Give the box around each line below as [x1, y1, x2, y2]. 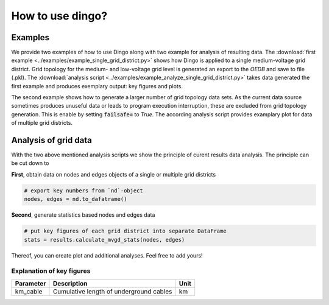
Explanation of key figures [11, 267, 91, 275]
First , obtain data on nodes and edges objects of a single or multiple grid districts [11, 170, 216, 178]
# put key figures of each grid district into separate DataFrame [24, 228, 227, 234]
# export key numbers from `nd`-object [24, 187, 143, 194]
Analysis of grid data [11, 135, 93, 145]
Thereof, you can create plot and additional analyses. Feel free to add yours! [11, 251, 203, 259]
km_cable [15, 287, 43, 295]
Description [52, 279, 88, 287]
